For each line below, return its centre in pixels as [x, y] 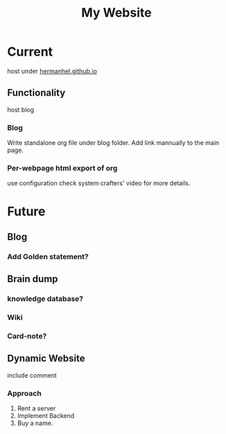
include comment [32, 375]
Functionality [36, 93]
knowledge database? [45, 299]
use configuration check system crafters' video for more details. [99, 183]
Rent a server [36, 408]
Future [27, 211]
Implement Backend [46, 416]
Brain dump [33, 279]
